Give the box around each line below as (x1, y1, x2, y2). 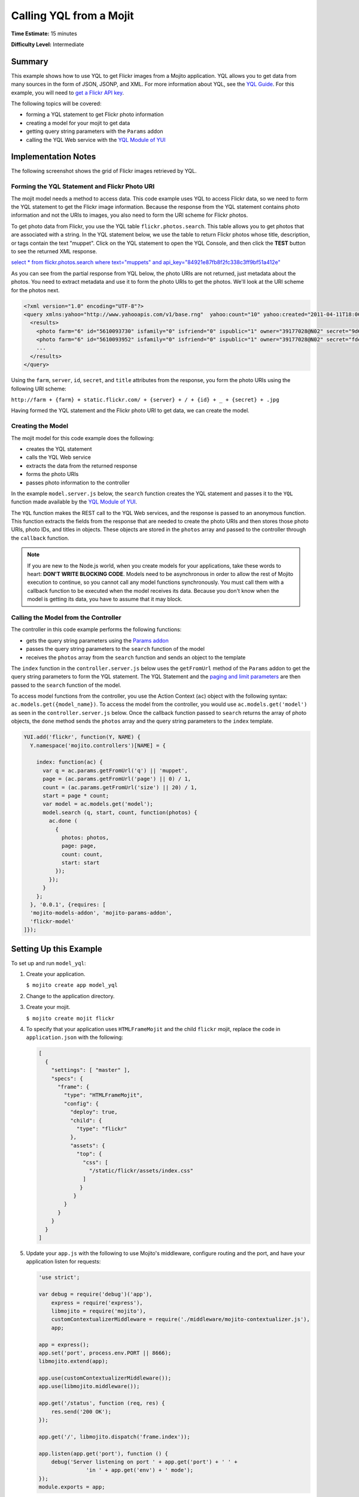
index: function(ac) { (36, 759, 103, 766)
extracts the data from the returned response (26, 462, 138, 469)
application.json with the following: (26, 1034, 124, 1041)
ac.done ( (48, 817, 78, 825)
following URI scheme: (11, 385, 67, 392)
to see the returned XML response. (11, 247, 98, 254)
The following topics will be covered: (11, 100, 102, 107)
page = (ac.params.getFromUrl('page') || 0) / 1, (42, 775, 191, 783)
